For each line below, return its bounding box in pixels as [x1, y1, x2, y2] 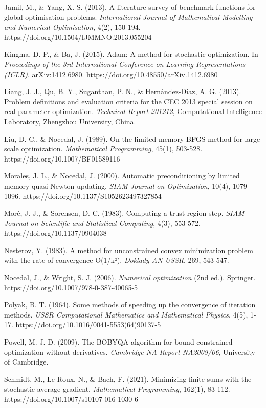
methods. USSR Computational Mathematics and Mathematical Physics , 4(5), [4, 309, 248, 320]
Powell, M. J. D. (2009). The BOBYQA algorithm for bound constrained [4, 336, 233, 347]
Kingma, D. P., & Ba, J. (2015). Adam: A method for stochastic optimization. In [4, 49, 258, 59]
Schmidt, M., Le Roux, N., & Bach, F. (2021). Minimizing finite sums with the [4, 373, 252, 384]
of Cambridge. [4, 356, 49, 367]
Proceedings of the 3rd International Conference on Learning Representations [4, 58, 246, 69]
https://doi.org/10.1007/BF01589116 [4, 153, 120, 164]
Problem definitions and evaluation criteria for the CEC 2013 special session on [4, 96, 253, 106]
